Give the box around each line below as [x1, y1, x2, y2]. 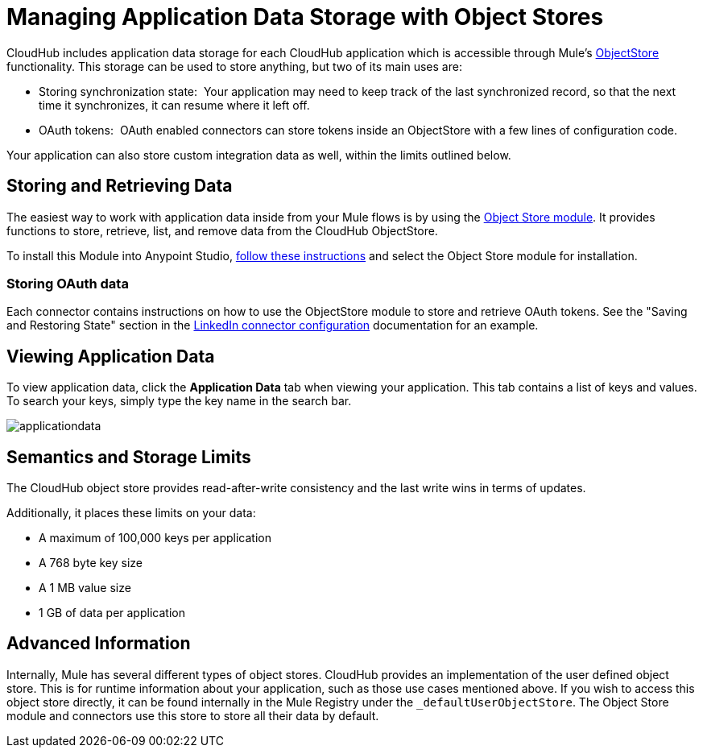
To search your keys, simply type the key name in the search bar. [6, 394, 352, 408]
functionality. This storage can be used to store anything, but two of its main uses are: [6, 59, 462, 73]
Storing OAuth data [6, 275, 129, 292]
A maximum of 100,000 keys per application [39, 531, 271, 545]
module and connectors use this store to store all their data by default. [6, 708, 379, 723]
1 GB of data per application [39, 606, 185, 620]
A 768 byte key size [39, 556, 143, 570]
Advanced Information [6, 633, 191, 654]
